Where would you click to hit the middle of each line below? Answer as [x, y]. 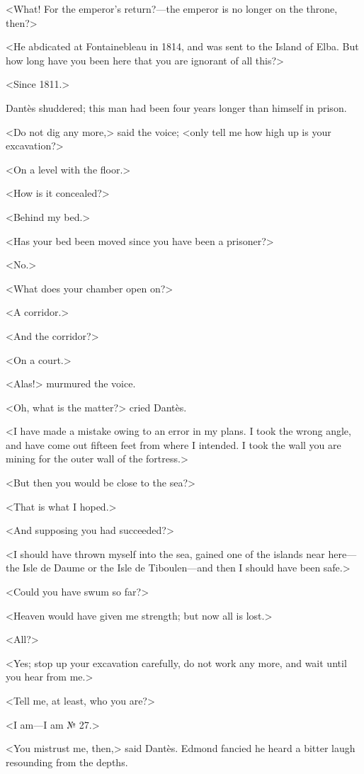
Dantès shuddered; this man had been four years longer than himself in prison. [176, 107]
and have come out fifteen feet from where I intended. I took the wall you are [174, 444]
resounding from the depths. [67, 762]
